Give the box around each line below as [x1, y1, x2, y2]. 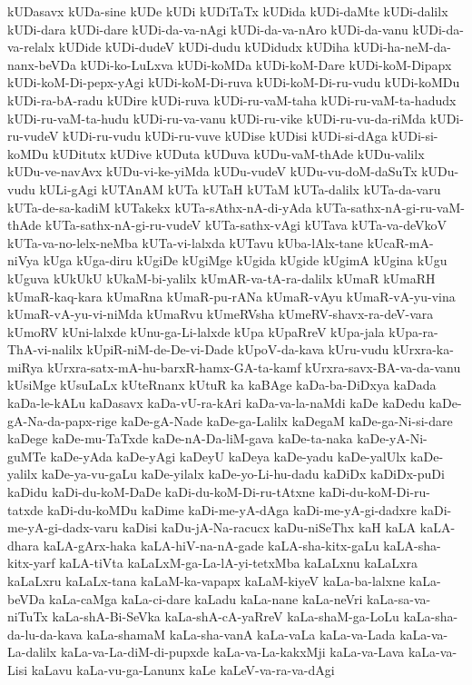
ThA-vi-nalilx [7, 340, 83, 359]
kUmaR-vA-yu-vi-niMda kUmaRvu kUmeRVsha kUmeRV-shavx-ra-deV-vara [7, 304, 434, 323]
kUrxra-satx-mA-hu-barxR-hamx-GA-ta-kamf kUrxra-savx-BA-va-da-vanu [47, 357, 461, 376]
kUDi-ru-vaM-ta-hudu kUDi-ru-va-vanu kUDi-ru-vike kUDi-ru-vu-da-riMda [7, 108, 427, 127]
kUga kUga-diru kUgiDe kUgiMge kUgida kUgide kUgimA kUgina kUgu [43, 251, 447, 270]
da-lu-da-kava [7, 624, 83, 643]
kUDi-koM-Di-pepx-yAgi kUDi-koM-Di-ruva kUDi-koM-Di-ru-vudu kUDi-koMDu [7, 73, 460, 92]
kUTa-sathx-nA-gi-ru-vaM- [316, 197, 465, 216]
